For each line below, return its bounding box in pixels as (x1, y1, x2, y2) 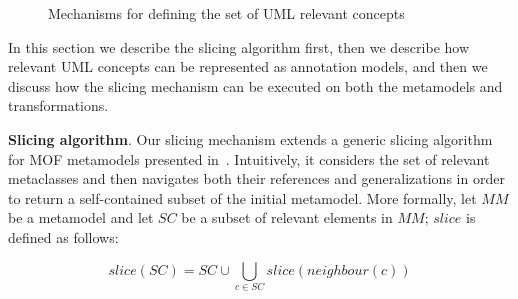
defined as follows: (8, 226, 119, 247)
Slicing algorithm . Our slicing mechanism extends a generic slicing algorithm (8, 128, 493, 149)
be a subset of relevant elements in (181, 207, 393, 228)
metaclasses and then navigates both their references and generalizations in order (8, 168, 505, 189)
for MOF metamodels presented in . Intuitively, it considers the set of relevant (8, 148, 490, 169)
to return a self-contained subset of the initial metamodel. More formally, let (8, 187, 477, 208)
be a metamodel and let (8, 207, 154, 228)
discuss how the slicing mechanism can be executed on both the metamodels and (8, 75, 503, 96)
